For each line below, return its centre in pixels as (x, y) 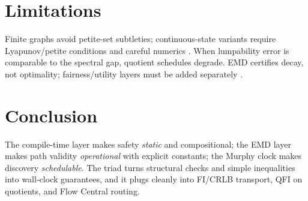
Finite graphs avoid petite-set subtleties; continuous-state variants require (140, 39)
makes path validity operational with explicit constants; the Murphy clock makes (153, 156)
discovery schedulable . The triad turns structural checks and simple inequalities (150, 167)
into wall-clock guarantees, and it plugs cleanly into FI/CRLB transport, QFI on (154, 179)
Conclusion (51, 115)
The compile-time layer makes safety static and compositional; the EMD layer (148, 144)
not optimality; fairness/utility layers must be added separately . (124, 73)
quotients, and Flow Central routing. (72, 191)
